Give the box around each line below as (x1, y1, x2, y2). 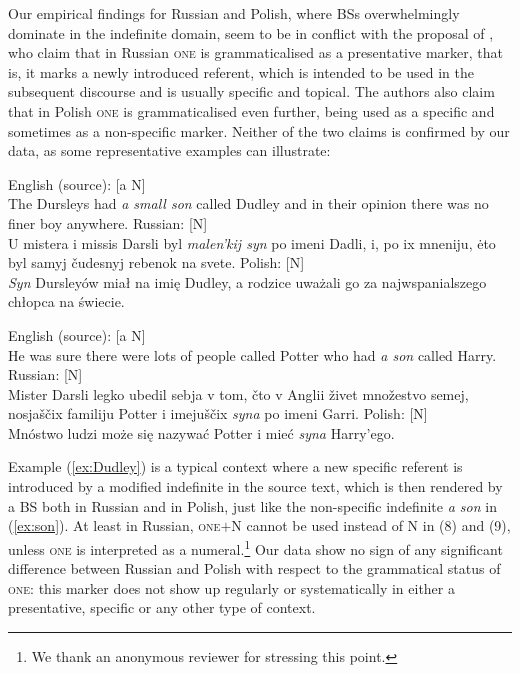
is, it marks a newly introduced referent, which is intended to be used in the (8, 61, 474, 82)
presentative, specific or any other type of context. (8, 597, 316, 618)
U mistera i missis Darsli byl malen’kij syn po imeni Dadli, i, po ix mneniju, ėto (8, 232, 496, 253)
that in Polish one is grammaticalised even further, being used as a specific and (8, 100, 495, 121)
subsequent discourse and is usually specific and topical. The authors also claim (8, 81, 495, 102)
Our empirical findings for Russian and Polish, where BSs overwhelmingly (8, 3, 460, 23)
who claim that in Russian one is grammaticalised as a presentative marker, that (8, 42, 503, 63)
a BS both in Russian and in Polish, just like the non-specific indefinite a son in (8, 495, 497, 516)
